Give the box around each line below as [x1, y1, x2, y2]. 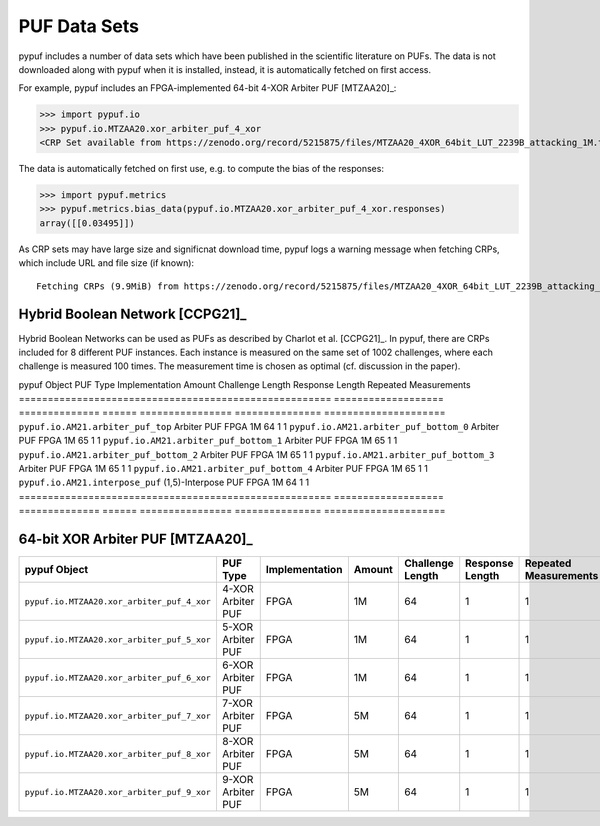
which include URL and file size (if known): [18, 257, 195, 269]
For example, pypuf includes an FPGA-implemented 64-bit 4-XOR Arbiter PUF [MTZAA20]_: [18, 82, 397, 94]
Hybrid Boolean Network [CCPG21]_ [18, 306, 247, 323]
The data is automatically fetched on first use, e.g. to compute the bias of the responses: [18, 163, 385, 175]
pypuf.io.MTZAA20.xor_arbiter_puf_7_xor [24, 710, 212, 721]
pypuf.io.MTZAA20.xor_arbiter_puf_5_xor [24, 634, 212, 645]
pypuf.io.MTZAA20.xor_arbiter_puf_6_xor [24, 672, 212, 683]
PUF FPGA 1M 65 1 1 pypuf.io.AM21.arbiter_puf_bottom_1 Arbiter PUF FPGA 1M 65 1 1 [18, 435, 398, 447]
